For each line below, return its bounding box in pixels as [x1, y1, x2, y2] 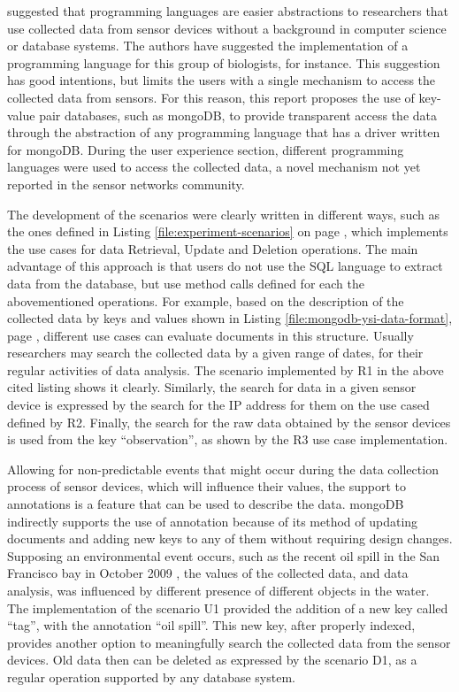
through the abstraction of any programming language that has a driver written [7, 123, 440, 142]
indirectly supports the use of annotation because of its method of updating [7, 511, 418, 530]
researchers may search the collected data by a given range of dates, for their [7, 343, 424, 362]
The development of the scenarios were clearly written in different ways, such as [7, 204, 440, 223]
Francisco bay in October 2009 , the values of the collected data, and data [7, 564, 409, 582]
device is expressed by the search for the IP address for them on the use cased [7, 396, 430, 414]
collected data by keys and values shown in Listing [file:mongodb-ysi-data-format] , [7, 309, 453, 327]
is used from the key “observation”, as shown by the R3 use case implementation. [7, 430, 448, 449]
